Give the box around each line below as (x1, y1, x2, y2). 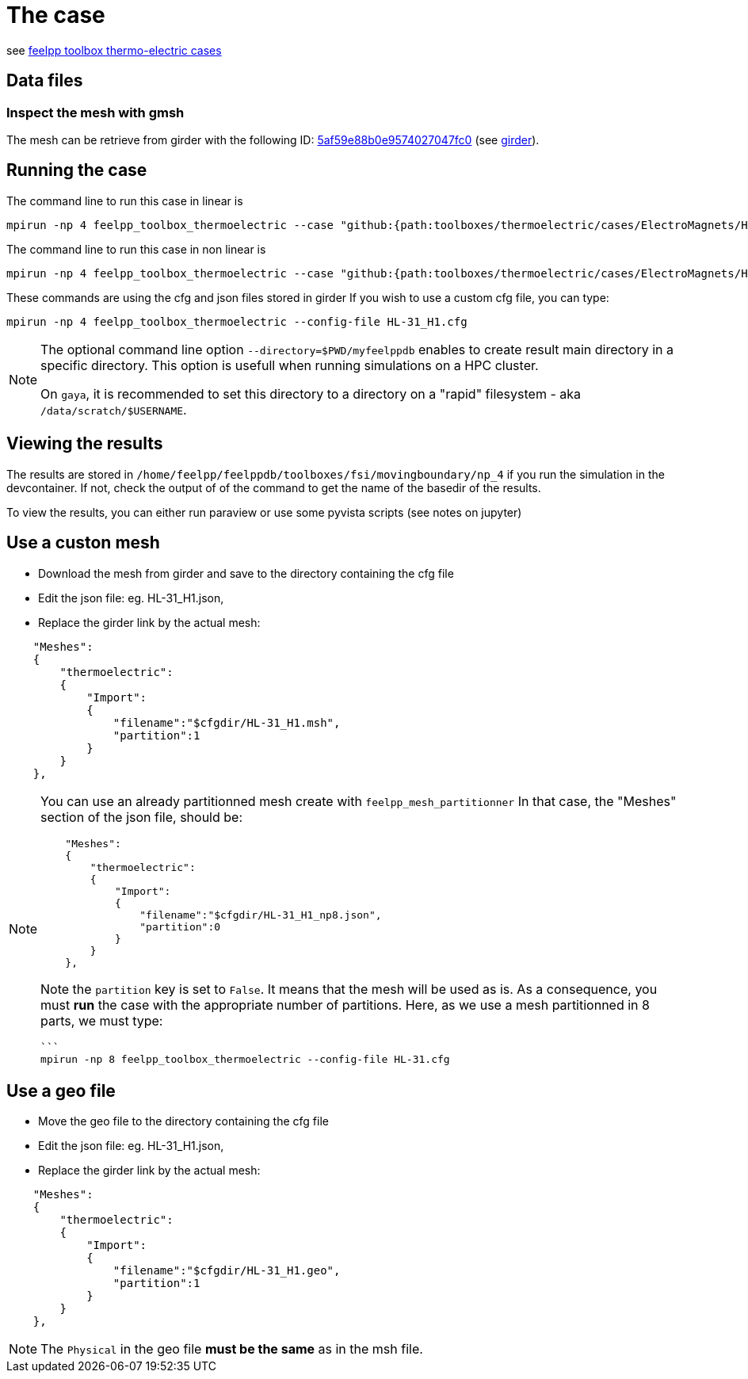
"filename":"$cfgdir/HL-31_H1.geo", (113, 1264, 341, 1278)
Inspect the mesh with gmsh (6, 104, 185, 120)
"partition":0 (139, 920, 221, 933)
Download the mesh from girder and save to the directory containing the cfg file (38, 566, 454, 580)
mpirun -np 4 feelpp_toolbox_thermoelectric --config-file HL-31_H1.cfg (6, 315, 467, 328)
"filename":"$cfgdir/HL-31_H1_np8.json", (139, 908, 382, 921)
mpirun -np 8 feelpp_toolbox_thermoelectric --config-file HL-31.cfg (40, 1052, 450, 1065)
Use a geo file (6, 1080, 116, 1101)
